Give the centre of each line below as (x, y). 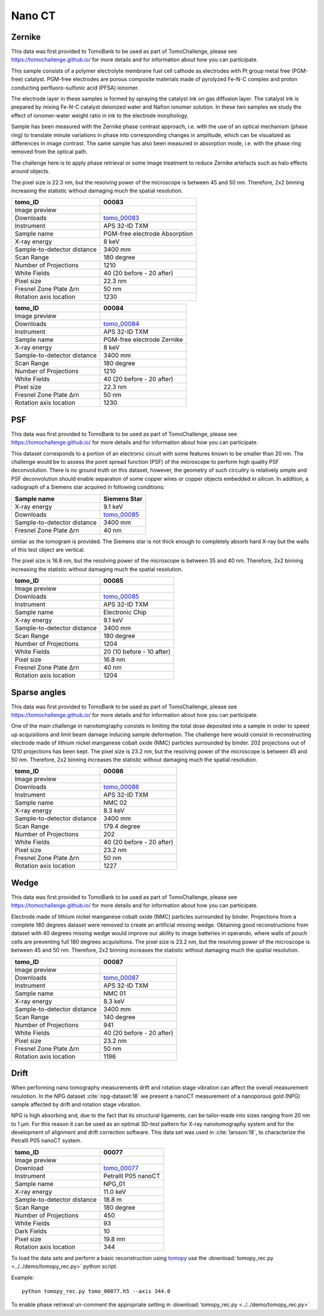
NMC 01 (115, 993)
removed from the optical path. (49, 152)
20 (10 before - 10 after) (137, 652)
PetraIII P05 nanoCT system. (46, 1141)
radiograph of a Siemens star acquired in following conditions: (88, 487)
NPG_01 (114, 1184)
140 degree (119, 1017)
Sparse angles (38, 692)
